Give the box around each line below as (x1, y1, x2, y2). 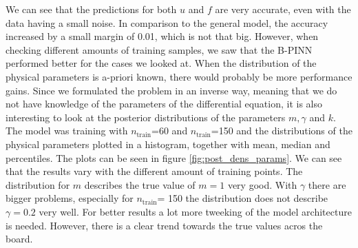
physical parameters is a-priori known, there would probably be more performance (6, 69, 352, 83)
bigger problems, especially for (6, 191, 134, 205)
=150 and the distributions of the (211, 123, 352, 138)
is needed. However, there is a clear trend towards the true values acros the (6, 218, 323, 232)
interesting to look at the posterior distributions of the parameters (6, 110, 286, 124)
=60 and (151, 123, 188, 138)
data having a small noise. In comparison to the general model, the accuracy (6, 15, 328, 30)
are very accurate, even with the (215, 2, 351, 16)
